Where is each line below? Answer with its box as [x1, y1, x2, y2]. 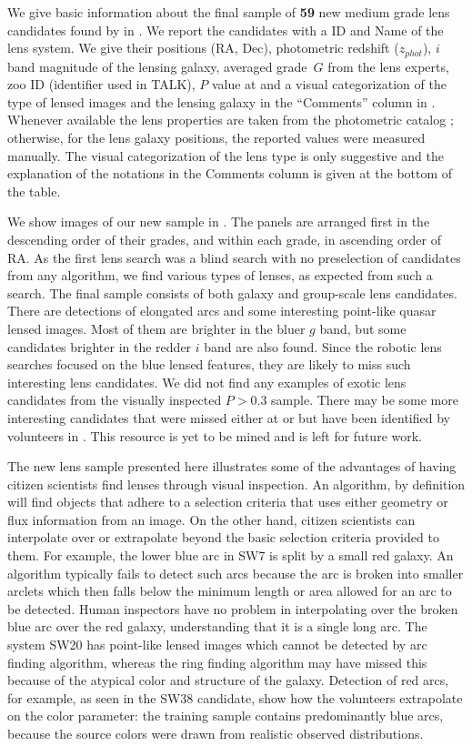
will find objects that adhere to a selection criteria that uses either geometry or [7, 492, 448, 511]
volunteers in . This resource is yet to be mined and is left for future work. [7, 426, 422, 445]
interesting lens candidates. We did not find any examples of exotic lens [7, 372, 407, 391]
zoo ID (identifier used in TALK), [7, 75, 196, 94]
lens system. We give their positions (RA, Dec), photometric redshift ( [7, 38, 399, 57]
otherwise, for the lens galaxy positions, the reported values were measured [7, 128, 426, 147]
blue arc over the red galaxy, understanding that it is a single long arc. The [7, 617, 427, 636]
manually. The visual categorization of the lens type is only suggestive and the [7, 146, 444, 165]
